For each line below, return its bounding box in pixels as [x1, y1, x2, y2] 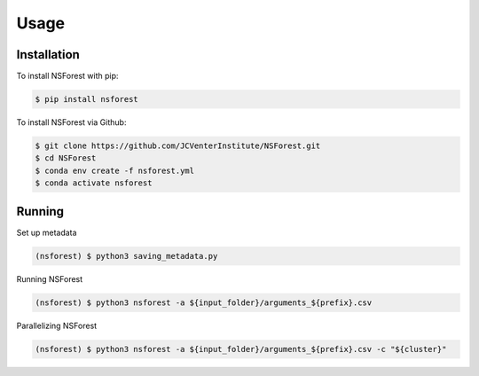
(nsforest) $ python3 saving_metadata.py [35, 251, 218, 261]
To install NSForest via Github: [16, 117, 127, 128]
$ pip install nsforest [35, 94, 139, 105]
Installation [16, 47, 80, 62]
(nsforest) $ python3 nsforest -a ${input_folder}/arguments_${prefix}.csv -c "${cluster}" [35, 344, 447, 354]
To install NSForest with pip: [16, 71, 119, 82]
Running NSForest [16, 273, 83, 284]
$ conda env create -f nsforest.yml [35, 165, 195, 176]
